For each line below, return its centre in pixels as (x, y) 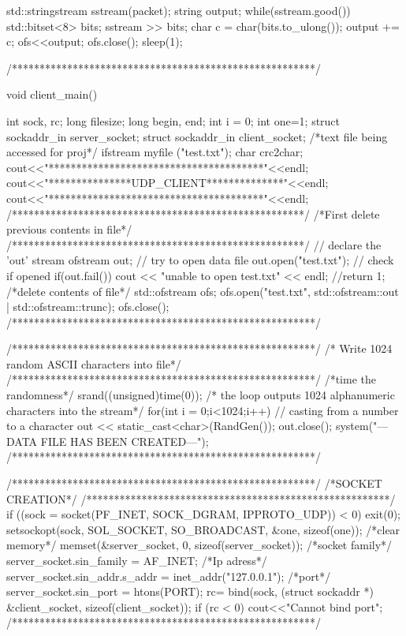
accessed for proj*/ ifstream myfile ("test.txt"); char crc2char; (155, 152)
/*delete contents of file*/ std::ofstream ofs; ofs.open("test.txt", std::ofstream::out (203, 291)
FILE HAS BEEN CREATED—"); (125, 441)
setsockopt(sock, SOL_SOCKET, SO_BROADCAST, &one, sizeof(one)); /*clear (203, 529)
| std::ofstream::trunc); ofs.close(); (88, 307)
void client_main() (52, 94)
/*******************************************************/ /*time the (191, 379)
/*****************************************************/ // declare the (194, 244)
